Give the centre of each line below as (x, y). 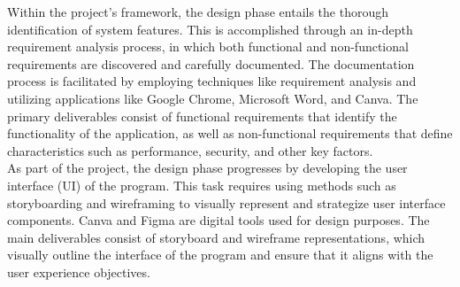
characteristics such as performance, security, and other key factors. (190, 150)
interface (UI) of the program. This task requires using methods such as (202, 185)
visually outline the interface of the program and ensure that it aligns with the (220, 255)
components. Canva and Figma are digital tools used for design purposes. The (218, 220)
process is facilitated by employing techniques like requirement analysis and (212, 81)
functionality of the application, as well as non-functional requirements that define (230, 133)
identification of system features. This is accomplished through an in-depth (210, 29)
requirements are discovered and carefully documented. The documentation (211, 63)
